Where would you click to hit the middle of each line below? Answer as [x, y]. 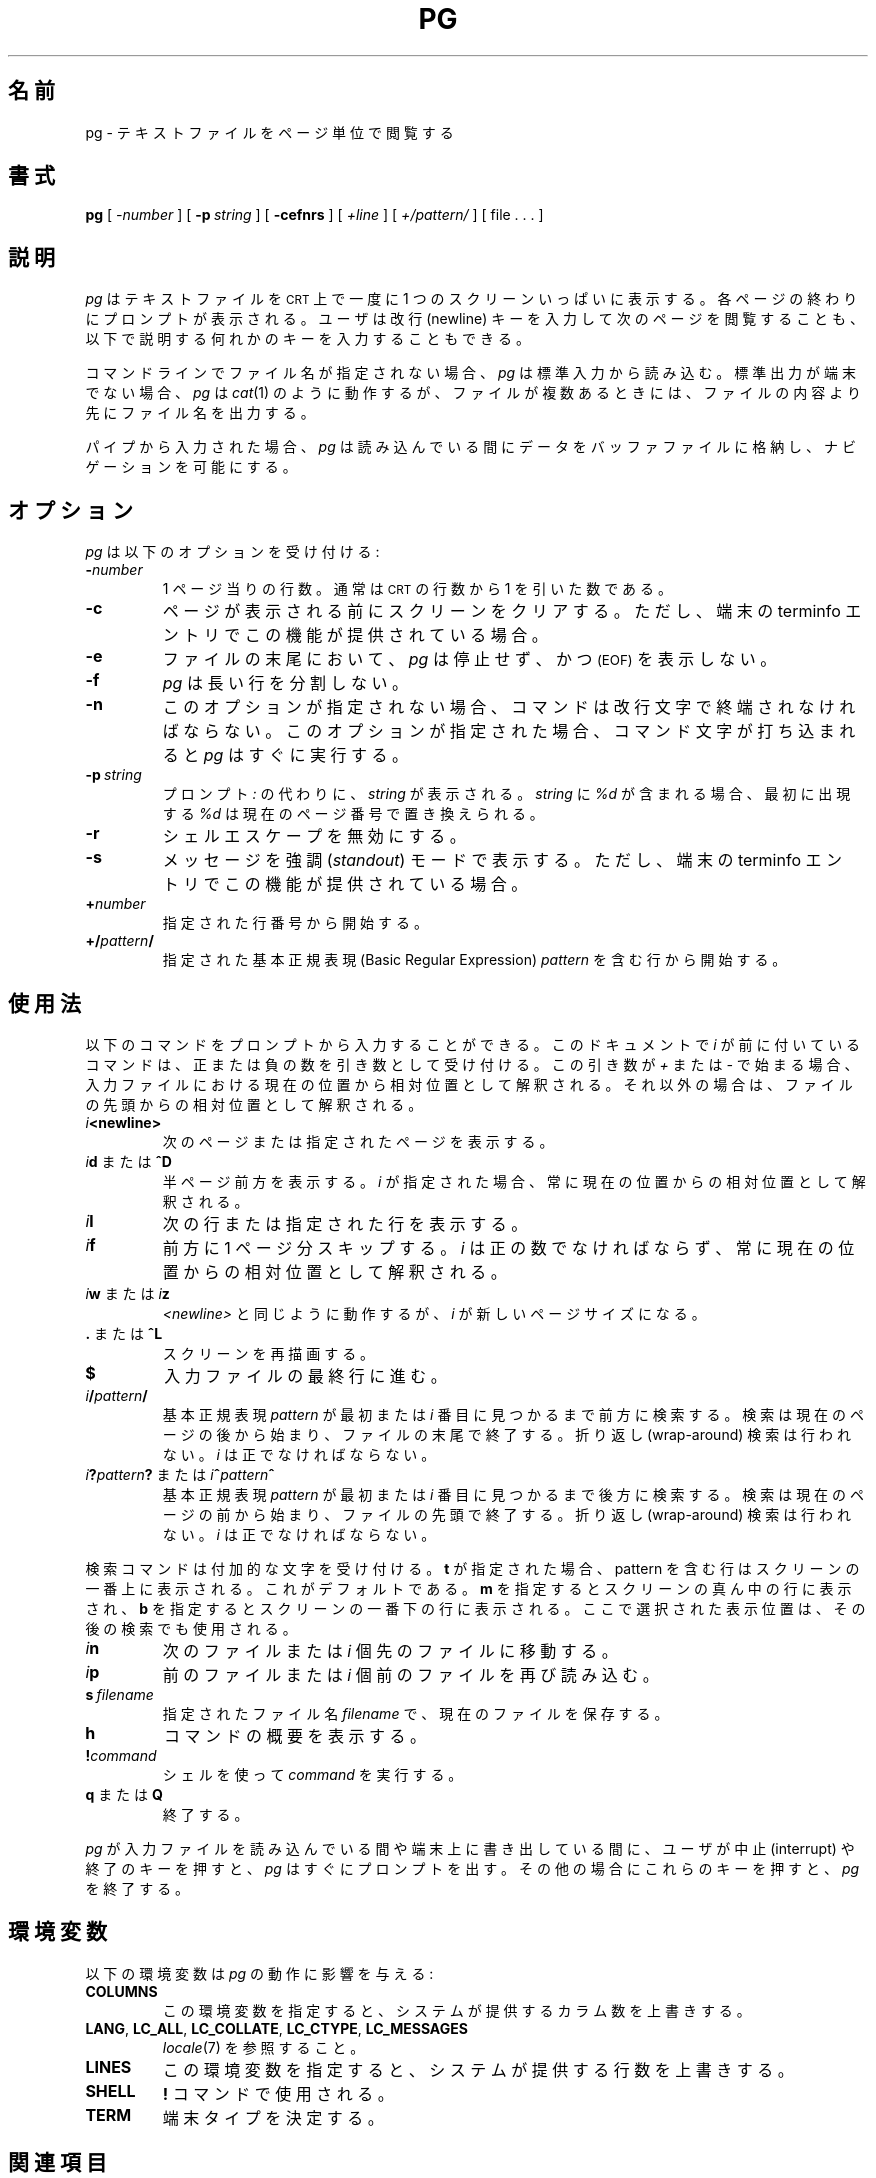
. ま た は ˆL [124, 1333]
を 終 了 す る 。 [137, 1888]
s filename [119, 1694]
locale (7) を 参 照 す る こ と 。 [263, 2047]
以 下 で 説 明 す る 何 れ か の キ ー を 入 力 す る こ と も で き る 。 [307, 339]
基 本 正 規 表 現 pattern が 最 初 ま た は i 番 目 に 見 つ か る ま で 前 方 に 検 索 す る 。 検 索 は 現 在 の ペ [513, 1414]
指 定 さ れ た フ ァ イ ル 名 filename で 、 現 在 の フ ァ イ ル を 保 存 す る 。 [415, 1713]
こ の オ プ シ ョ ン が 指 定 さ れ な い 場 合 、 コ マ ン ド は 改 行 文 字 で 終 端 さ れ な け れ [509, 707]
